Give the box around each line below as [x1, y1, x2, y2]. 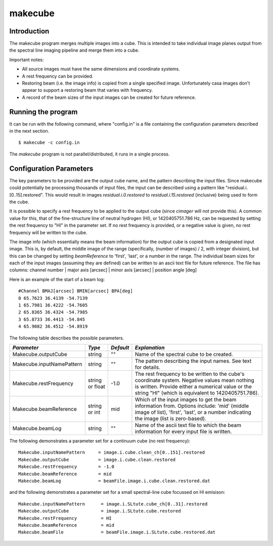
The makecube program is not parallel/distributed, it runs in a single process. [9, 151, 170, 157]
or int [87, 408, 101, 415]
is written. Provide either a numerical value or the [134, 383, 252, 390]
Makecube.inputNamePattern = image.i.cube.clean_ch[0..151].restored [18, 450, 205, 455]
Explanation [134, 344, 165, 351]
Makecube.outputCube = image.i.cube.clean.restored [18, 456, 176, 462]
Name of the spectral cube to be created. [134, 350, 234, 358]
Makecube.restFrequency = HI [18, 515, 112, 521]
